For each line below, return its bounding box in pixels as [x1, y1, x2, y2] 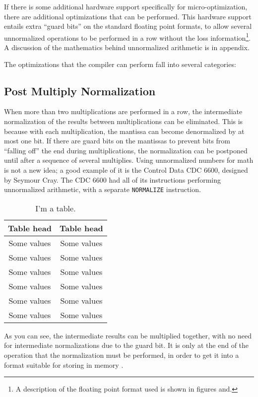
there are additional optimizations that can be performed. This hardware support [4, 11, 252, 21]
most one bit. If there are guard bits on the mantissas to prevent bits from [4, 135, 231, 146]
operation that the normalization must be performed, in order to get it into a [4, 350, 239, 360]
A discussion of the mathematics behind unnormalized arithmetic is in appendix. [4, 42, 250, 53]
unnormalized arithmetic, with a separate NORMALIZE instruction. [4, 184, 201, 195]
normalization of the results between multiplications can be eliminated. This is [4, 116, 243, 127]
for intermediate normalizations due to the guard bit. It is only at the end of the [4, 340, 249, 350]
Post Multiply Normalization [4, 83, 156, 98]
